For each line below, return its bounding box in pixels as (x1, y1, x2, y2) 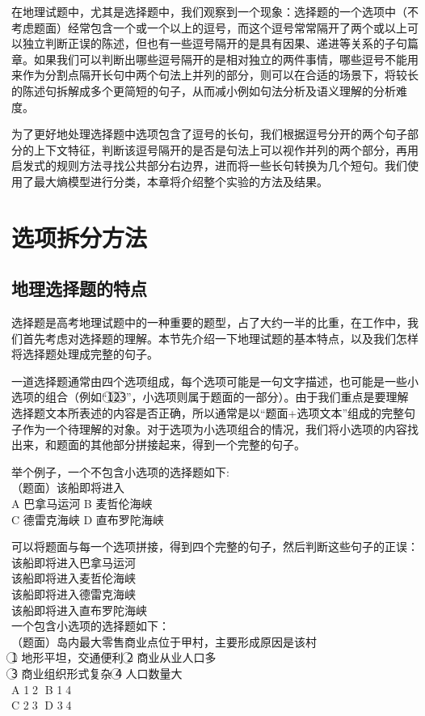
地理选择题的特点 (11, 276, 147, 301)
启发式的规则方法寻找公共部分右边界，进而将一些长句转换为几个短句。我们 (11, 157, 407, 174)
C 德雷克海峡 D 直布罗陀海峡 (11, 511, 164, 527)
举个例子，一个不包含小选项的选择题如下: (11, 463, 229, 480)
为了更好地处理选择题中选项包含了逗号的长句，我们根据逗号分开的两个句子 (11, 125, 407, 142)
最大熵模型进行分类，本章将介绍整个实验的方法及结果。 (33, 172, 328, 189)
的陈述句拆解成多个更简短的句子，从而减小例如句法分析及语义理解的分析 (11, 82, 396, 99)
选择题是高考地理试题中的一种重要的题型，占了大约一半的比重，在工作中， (11, 314, 407, 331)
